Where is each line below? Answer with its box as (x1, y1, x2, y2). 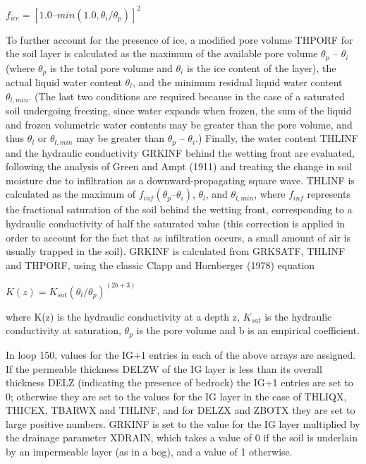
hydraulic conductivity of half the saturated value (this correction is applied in (6, 216, 346, 231)
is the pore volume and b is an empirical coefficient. (136, 323, 360, 338)
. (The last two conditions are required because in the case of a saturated (28, 88, 345, 103)
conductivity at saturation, (6, 323, 121, 338)
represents (307, 186, 350, 201)
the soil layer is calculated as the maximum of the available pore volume (6, 46, 318, 61)
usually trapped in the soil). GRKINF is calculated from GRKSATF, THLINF (6, 244, 346, 258)
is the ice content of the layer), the (186, 60, 336, 75)
